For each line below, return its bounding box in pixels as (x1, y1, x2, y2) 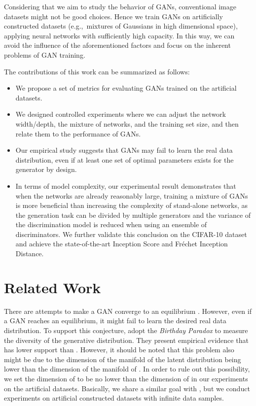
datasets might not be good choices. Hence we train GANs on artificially (4, 11, 223, 21)
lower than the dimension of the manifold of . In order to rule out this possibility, (4, 364, 250, 374)
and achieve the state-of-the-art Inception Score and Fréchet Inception (15, 238, 228, 249)
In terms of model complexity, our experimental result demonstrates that (15, 180, 236, 191)
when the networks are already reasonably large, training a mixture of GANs (15, 190, 248, 201)
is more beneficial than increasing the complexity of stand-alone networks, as (15, 200, 248, 210)
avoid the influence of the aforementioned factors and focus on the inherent (4, 40, 231, 50)
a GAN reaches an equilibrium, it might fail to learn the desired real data (4, 315, 226, 326)
